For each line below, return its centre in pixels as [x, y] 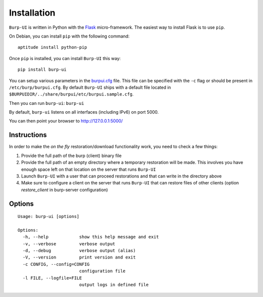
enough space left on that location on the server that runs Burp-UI [88, 169]
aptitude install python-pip [52, 47]
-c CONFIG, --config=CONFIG [56, 264]
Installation [32, 13]
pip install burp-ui [42, 70]
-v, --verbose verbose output [69, 244]
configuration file [103, 271]
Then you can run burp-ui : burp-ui [47, 103]
